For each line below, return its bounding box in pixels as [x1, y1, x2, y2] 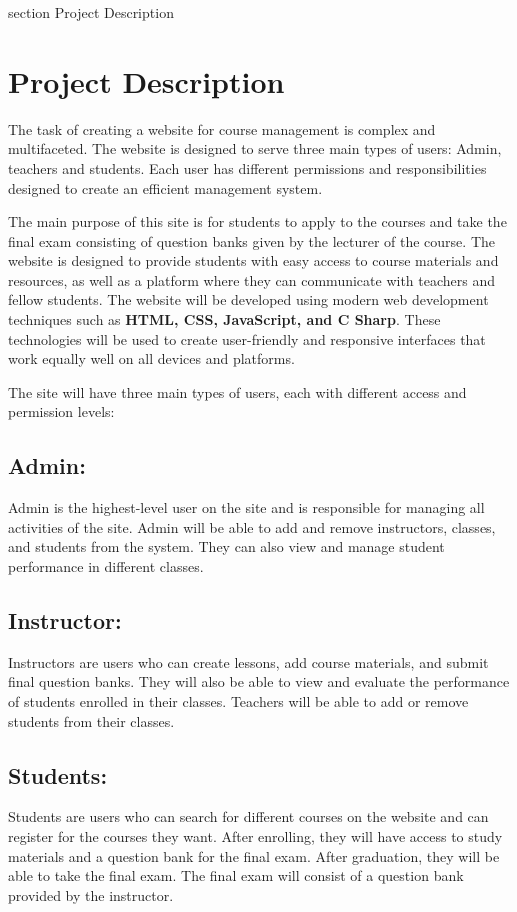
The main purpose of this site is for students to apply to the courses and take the [8, 211, 507, 232]
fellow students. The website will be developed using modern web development [8, 289, 489, 310]
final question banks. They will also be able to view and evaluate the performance [8, 671, 510, 692]
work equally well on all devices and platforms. [8, 348, 295, 369]
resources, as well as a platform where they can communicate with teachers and [8, 269, 496, 290]
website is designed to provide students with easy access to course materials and [8, 250, 499, 271]
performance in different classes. [8, 556, 204, 577]
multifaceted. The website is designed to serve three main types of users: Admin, [8, 138, 502, 159]
